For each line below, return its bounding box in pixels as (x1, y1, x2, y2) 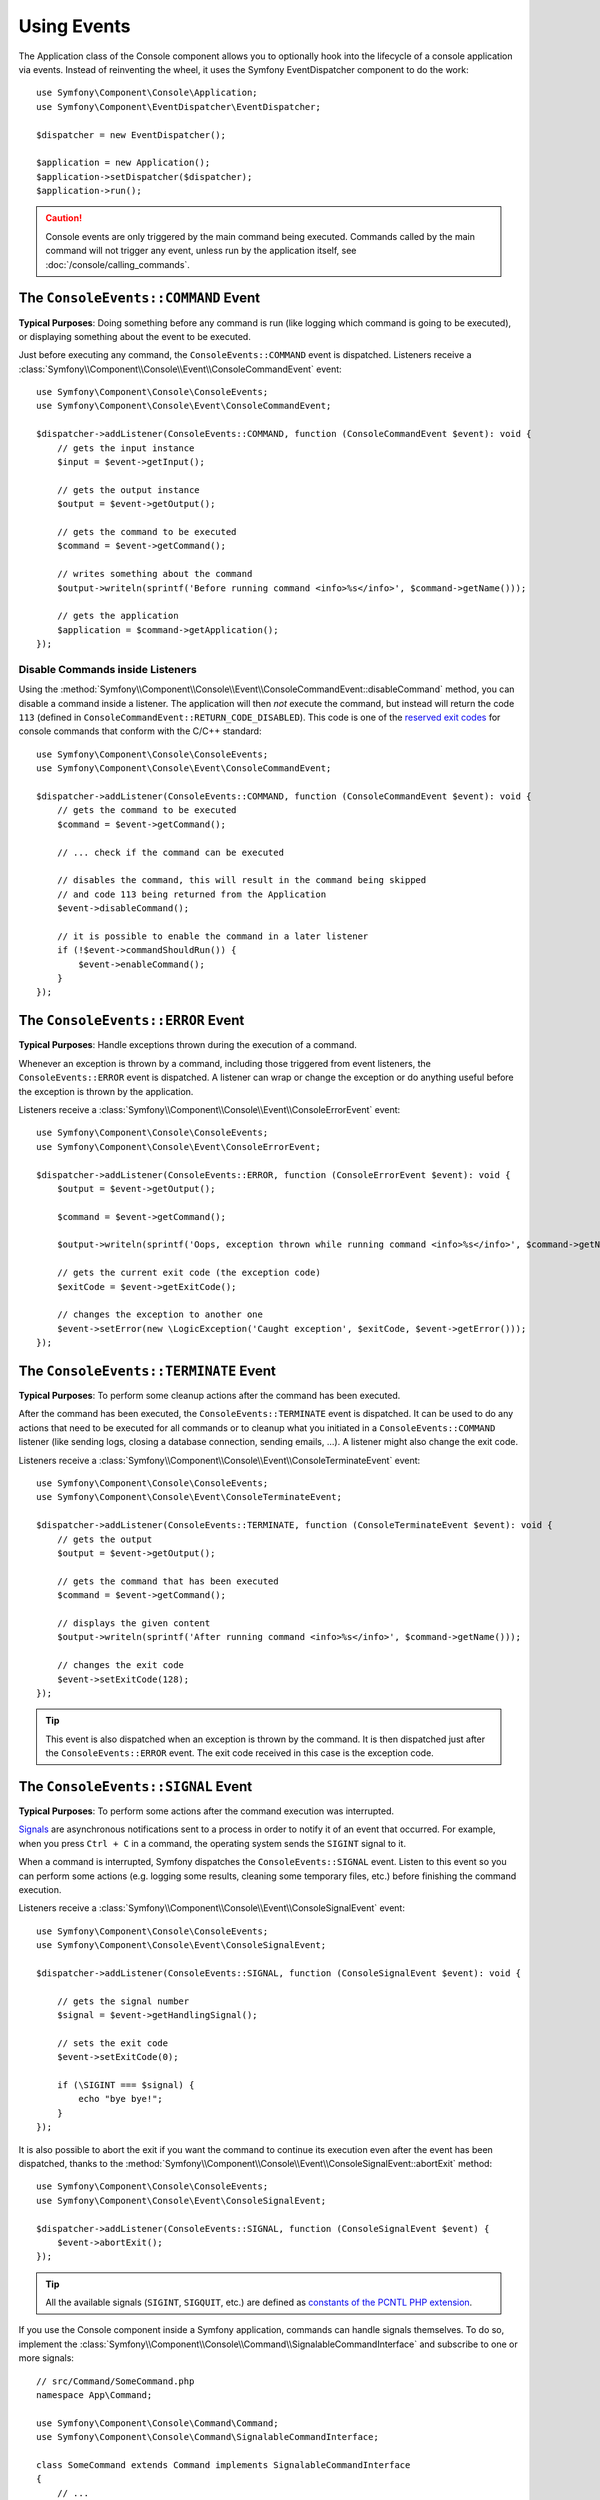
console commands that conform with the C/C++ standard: (18, 725, 262, 737)
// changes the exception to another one (56, 1309, 264, 1320)
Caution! (45, 212, 83, 224)
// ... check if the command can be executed (56, 846, 285, 858)
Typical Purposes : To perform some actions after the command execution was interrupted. (18, 1805, 395, 1817)
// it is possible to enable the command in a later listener (56, 930, 369, 942)
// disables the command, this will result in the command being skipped (56, 875, 427, 886)
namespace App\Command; (36, 2390, 153, 2401)
